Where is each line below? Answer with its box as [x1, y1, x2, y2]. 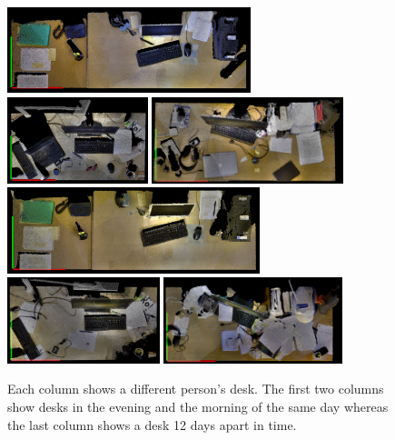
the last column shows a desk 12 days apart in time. [7, 415, 297, 434]
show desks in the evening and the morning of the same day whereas [7, 396, 389, 415]
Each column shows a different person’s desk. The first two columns [7, 379, 384, 398]
